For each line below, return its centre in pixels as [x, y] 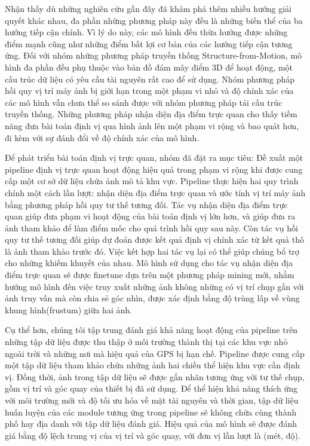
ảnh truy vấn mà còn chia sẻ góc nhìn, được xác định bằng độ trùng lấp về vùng [152, 298]
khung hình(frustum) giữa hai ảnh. [68, 309]
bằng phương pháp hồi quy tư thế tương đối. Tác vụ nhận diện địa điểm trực [146, 204]
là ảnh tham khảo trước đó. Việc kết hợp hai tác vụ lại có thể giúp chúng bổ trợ [152, 251]
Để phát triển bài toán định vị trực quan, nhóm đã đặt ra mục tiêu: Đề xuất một [154, 158]
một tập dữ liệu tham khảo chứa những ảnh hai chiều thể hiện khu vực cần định [152, 365]
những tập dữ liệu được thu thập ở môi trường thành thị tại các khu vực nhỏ [146, 342]
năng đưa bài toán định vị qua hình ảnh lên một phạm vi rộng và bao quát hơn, [152, 125]
